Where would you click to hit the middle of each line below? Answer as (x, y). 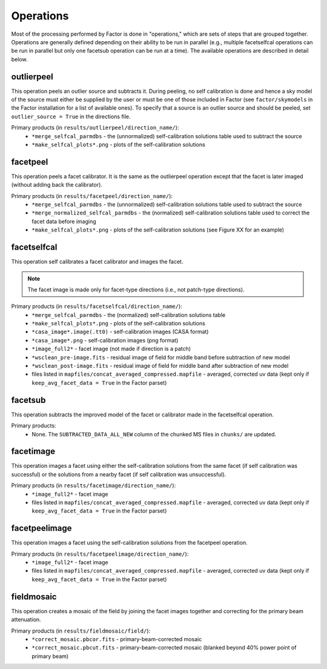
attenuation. (26, 620)
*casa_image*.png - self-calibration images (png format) (105, 340)
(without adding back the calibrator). (57, 185)
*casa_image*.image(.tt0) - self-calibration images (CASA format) (120, 332)
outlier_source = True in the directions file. (71, 116)
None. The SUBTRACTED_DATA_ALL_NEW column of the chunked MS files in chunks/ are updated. (154, 434)
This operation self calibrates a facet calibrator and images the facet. (97, 262)
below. (19, 59)
